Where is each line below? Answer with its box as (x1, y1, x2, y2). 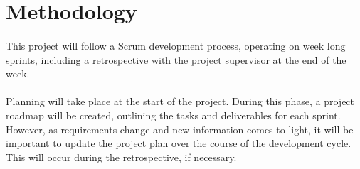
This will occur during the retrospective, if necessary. (6, 149, 237, 164)
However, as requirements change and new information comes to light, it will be (6, 121, 354, 136)
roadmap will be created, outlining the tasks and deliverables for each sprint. (6, 107, 341, 122)
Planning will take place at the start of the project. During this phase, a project (6, 94, 355, 109)
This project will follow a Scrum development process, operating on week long (6, 38, 346, 53)
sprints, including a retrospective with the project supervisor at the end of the (6, 52, 346, 67)
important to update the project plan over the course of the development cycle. (6, 136, 351, 151)
